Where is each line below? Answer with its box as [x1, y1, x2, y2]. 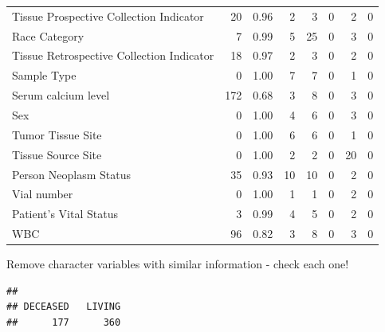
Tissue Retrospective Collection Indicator [12, 47, 214, 64]
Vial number [12, 186, 73, 202]
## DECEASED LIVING [6, 301, 121, 313]
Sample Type [12, 67, 77, 84]
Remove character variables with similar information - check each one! [6, 256, 349, 272]
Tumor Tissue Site [12, 126, 102, 143]
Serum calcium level [12, 87, 110, 104]
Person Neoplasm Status [12, 166, 132, 182]
